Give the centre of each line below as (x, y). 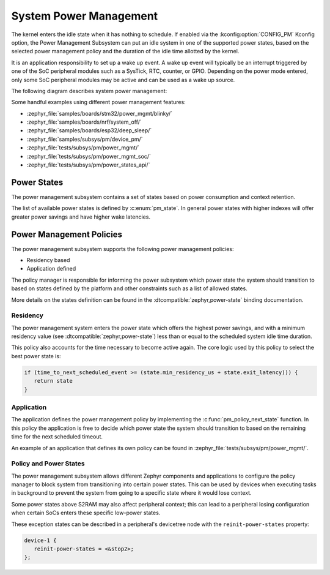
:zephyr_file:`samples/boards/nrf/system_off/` (84, 122)
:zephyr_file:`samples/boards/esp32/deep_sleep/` (89, 130)
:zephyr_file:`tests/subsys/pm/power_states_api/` (88, 165)
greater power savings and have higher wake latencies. (81, 217)
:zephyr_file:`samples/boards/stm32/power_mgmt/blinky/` (100, 113)
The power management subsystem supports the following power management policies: (123, 249)
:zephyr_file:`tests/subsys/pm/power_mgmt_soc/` (89, 156)
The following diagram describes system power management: (89, 91)
